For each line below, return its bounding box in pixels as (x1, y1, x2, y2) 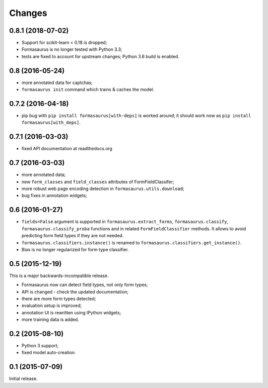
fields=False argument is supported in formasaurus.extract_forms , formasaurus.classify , (21, 219, 228, 225)
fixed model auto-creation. (21, 350, 76, 356)
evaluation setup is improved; (21, 302, 82, 308)
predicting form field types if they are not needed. (21, 233, 124, 239)
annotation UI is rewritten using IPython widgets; (21, 309, 121, 315)
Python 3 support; (21, 343, 59, 349)
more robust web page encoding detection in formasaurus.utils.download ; (21, 186, 185, 192)
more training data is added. (21, 316, 79, 323)
